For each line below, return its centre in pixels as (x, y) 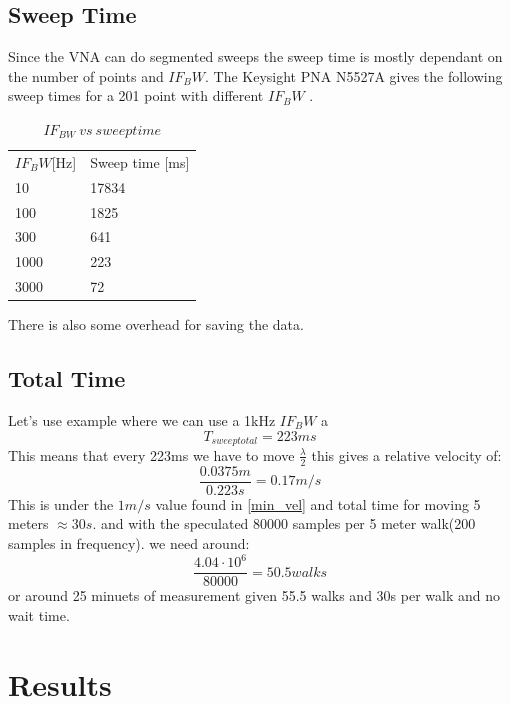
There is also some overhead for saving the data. (156, 324)
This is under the (61, 503)
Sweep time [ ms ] (140, 161)
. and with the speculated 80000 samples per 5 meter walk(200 (284, 523)
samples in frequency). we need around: (129, 543)
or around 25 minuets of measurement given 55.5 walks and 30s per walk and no (254, 595)
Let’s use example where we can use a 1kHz (142, 419)
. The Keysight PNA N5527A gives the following (353, 75)
